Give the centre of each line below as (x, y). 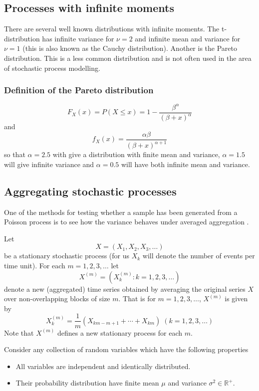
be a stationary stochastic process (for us (67, 256)
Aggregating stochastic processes (90, 191)
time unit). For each (35, 266)
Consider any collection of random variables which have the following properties (126, 349)
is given (236, 298)
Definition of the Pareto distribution (79, 90)
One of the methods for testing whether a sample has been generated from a (121, 212)
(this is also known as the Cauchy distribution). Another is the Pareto (130, 48)
